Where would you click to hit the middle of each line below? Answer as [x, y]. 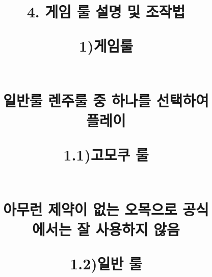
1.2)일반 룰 [106, 263]
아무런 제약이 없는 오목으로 [90, 209]
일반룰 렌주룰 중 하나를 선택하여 [106, 100]
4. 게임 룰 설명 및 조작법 [106, 11]
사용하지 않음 [138, 229]
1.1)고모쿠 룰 [106, 155]
